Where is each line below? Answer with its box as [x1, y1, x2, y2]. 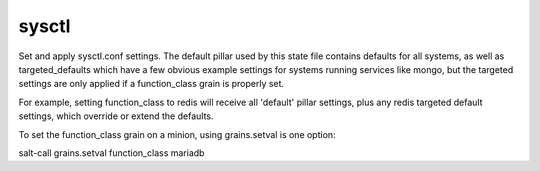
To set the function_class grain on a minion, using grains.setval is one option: [18, 128, 336, 140]
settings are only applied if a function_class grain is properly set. [18, 78, 285, 90]
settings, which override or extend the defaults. [18, 110, 214, 122]
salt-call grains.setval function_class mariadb [18, 146, 205, 159]
